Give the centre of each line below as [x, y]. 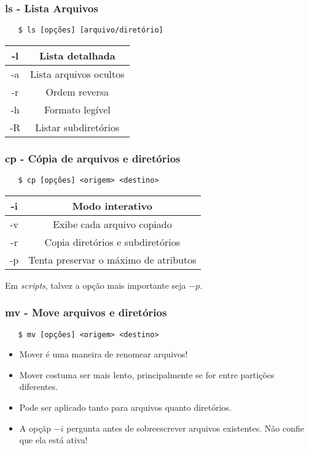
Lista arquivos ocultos [77, 74]
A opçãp [35, 428]
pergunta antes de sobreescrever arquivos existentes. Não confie [185, 428]
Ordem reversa [77, 91]
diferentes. [39, 387]
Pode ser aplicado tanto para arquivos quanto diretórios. [126, 407]
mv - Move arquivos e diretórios [86, 312]
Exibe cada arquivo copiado [112, 224]
